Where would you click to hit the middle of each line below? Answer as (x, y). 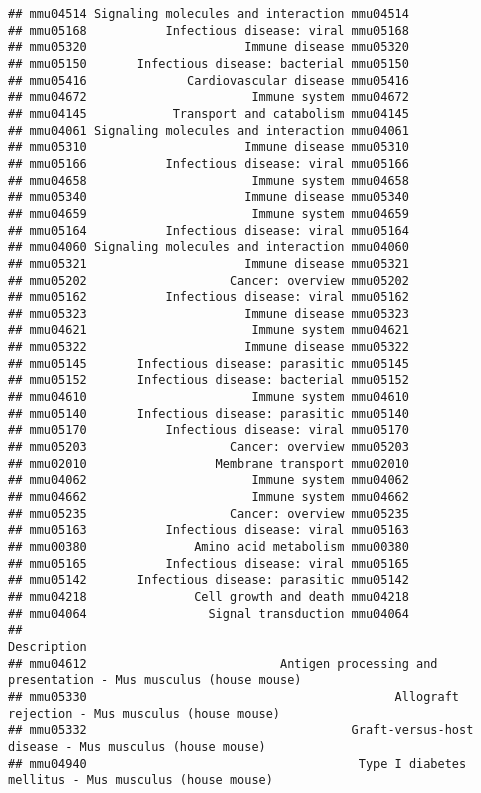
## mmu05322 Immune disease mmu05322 (208, 347)
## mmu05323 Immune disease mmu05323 (208, 313)
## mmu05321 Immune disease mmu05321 (208, 263)
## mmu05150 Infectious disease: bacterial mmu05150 (208, 63)
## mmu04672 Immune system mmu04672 (208, 97)
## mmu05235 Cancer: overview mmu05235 (208, 513)
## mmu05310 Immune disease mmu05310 (208, 147)
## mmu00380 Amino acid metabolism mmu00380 (208, 547)
